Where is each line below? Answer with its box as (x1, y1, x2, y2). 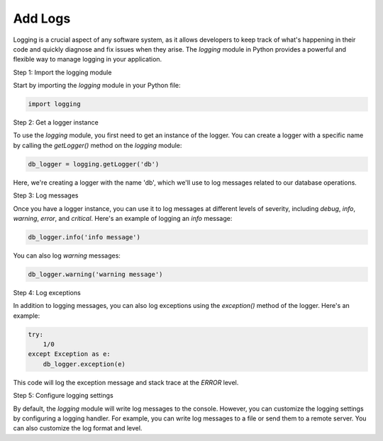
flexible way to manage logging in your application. (13, 55, 162, 64)
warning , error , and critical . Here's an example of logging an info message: (13, 214, 233, 222)
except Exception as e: (28, 350, 111, 358)
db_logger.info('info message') (28, 233, 141, 241)
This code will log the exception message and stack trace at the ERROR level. (13, 378, 239, 386)
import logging (28, 100, 81, 108)
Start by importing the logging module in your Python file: (13, 81, 181, 90)
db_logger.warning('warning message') (28, 270, 163, 278)
